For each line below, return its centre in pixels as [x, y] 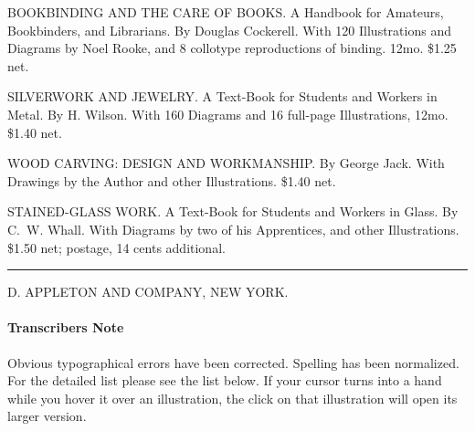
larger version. [47, 416]
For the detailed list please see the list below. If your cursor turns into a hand [225, 380]
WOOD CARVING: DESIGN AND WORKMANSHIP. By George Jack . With [226, 163]
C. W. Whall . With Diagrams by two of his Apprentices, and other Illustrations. [233, 229]
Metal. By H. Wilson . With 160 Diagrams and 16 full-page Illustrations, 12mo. [228, 114]
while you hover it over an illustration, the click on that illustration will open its [232, 398]
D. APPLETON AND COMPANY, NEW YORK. [148, 292]
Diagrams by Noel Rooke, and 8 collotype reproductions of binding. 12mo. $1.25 [232, 48]
